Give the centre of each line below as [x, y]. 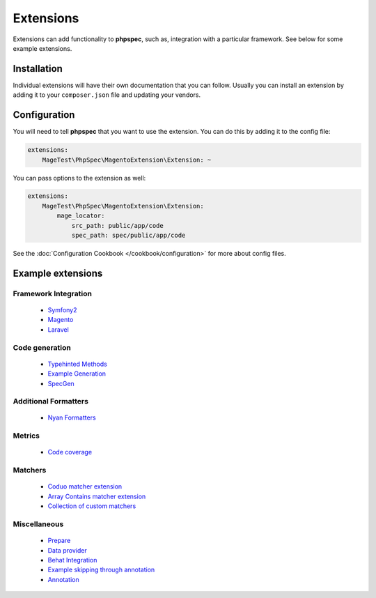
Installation [38, 69]
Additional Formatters [50, 401]
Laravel [58, 329]
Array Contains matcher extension [97, 496]
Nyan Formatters [72, 417]
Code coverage [70, 452]
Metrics [26, 436]
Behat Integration [72, 560]
